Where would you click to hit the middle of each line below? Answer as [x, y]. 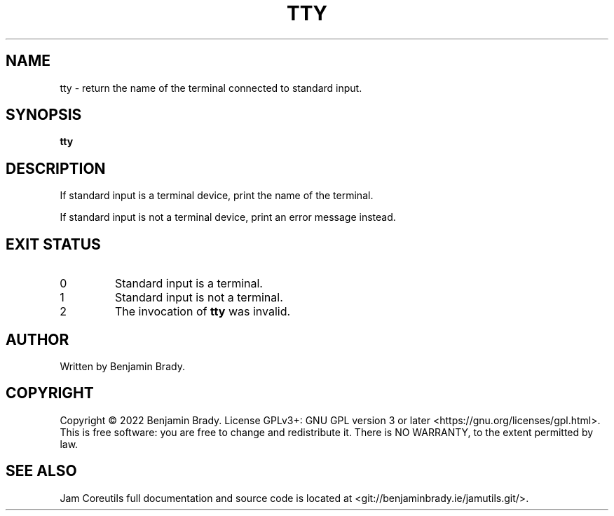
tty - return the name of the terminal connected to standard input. [211, 88]
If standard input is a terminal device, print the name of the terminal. [217, 196]
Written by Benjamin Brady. [122, 366]
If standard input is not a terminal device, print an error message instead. [228, 217]
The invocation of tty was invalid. [203, 312]
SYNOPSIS [44, 115]
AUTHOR [37, 339]
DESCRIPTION [56, 168]
